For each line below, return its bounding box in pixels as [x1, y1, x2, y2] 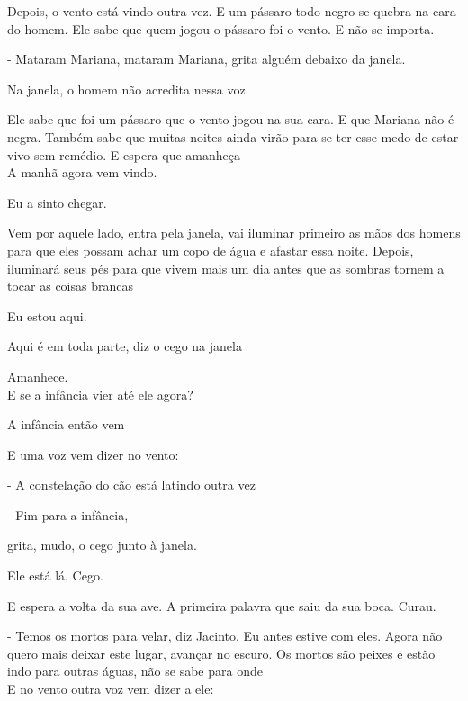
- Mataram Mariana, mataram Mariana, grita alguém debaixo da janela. [7, 49, 406, 68]
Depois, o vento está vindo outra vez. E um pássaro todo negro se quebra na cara [7, 2, 456, 20]
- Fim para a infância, [7, 505, 129, 524]
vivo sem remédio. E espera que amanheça [7, 145, 240, 164]
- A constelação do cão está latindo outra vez [7, 475, 256, 494]
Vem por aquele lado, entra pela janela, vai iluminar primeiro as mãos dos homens [7, 223, 461, 242]
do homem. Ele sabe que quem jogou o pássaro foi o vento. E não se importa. [7, 19, 435, 38]
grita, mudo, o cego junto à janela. [7, 535, 197, 554]
